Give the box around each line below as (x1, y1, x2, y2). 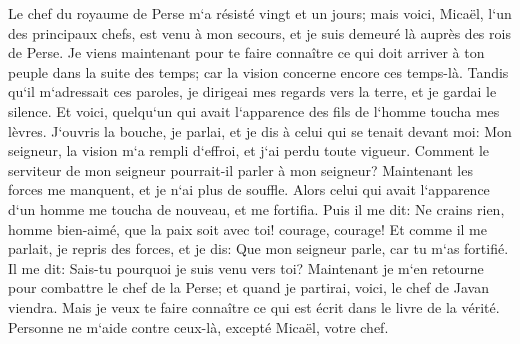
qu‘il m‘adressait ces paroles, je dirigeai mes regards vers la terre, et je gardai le (8, 81, 497, 102)
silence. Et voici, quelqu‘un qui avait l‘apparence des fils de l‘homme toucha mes (8, 100, 500, 121)
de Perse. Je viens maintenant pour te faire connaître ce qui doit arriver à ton (8, 42, 485, 63)
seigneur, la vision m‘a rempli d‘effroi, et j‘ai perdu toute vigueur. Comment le (8, 140, 490, 161)
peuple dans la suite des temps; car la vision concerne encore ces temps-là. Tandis (8, 61, 509, 82)
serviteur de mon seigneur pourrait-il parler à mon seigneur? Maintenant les (8, 159, 473, 180)
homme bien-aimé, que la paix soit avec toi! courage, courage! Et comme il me (8, 218, 487, 239)
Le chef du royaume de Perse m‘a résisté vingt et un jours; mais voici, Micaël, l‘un (8, 3, 512, 23)
